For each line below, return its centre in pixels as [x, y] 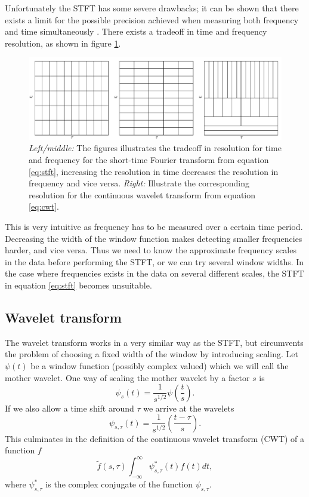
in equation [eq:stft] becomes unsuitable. [78, 285]
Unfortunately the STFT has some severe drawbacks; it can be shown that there [152, 8]
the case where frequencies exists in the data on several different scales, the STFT [154, 273]
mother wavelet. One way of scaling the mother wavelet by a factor [127, 377]
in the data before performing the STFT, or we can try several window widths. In [154, 261]
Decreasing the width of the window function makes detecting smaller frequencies [154, 238]
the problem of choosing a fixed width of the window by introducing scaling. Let [152, 354]
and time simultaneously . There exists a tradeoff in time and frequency [136, 31]
